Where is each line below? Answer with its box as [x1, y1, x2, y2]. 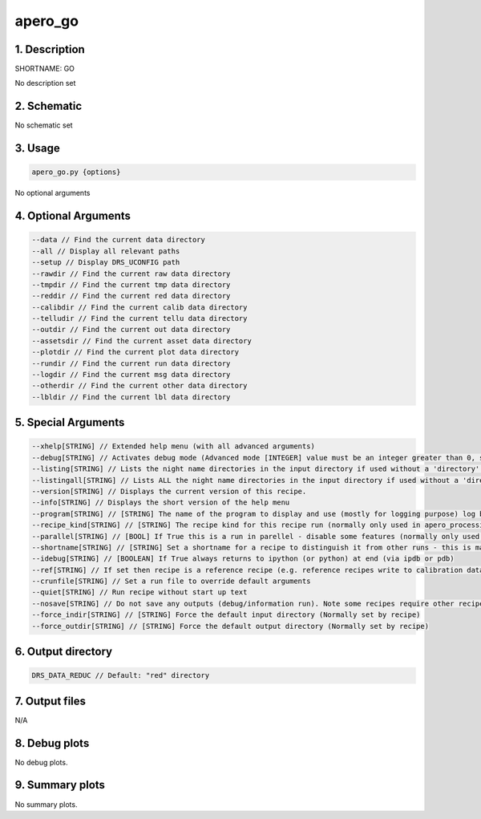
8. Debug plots [14, 736, 90, 750]
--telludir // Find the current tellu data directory [31, 314, 248, 323]
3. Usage [14, 141, 60, 156]
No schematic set [14, 120, 73, 130]
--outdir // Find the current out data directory [31, 325, 231, 334]
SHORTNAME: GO [14, 64, 75, 74]
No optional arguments [14, 189, 91, 198]
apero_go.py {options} [31, 168, 121, 176]
